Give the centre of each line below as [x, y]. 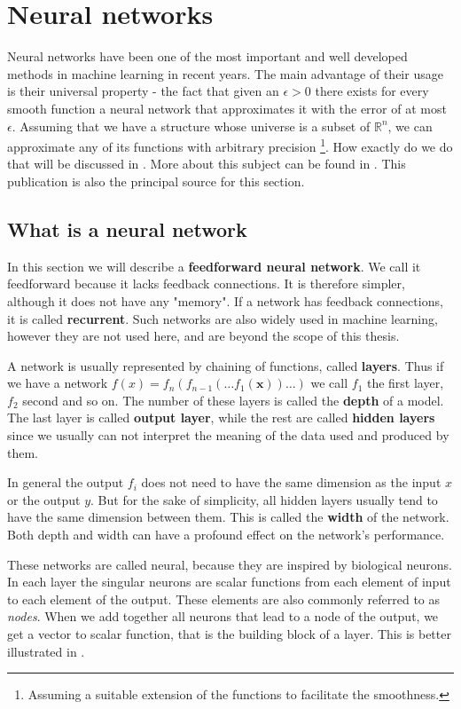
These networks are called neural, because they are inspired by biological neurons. [230, 564]
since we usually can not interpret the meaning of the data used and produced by [228, 435]
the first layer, [405, 383]
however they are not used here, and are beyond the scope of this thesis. [203, 336]
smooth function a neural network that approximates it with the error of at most [227, 108]
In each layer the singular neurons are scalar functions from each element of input [229, 582]
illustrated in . [46, 651]
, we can [410, 126]
